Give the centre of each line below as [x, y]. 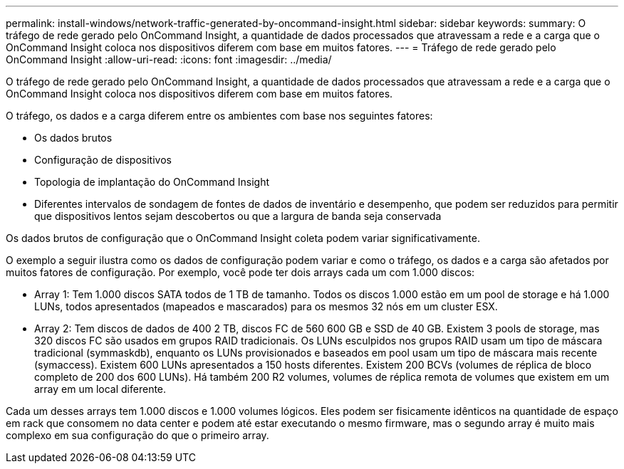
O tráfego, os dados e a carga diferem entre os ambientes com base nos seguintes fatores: [219, 116]
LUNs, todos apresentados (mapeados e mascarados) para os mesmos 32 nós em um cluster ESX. [266, 306]
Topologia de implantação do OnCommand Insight [152, 182]
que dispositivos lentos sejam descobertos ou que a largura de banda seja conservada [238, 216]
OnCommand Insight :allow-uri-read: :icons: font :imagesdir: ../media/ [169, 59]
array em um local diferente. [100, 389]
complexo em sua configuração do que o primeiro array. [137, 435]
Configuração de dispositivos [103, 160]
